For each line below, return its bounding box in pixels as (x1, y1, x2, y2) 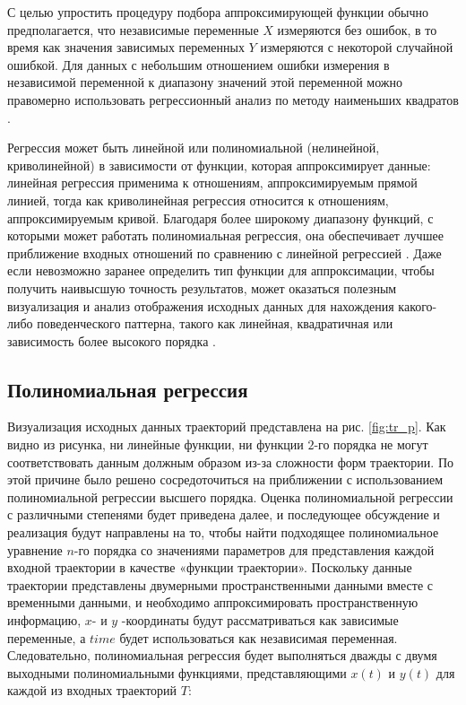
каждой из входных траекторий (7, 681, 177, 700)
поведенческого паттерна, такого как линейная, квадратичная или (37, 314, 393, 333)
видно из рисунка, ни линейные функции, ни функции (7, 435, 304, 454)
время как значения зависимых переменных (7, 38, 245, 57)
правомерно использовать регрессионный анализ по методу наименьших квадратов (7, 90, 459, 109)
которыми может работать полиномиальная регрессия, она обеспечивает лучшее (7, 226, 444, 245)
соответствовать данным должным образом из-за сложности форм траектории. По (7, 452, 454, 471)
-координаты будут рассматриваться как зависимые (121, 611, 399, 630)
